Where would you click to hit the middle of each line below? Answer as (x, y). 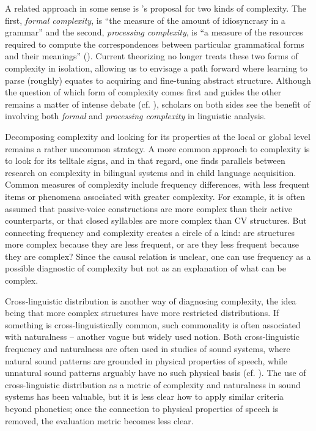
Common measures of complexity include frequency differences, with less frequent (157, 184)
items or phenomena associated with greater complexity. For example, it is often (155, 196)
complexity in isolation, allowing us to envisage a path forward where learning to (156, 68)
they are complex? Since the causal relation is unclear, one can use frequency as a (158, 256)
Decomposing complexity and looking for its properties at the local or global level (158, 136)
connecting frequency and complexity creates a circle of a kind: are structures (150, 232)
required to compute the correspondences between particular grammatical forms (155, 44)
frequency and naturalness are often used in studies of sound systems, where (148, 349)
